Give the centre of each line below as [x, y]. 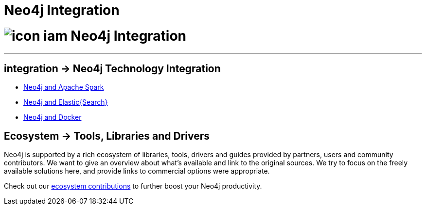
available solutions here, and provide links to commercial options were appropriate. [137, 171]
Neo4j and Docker [53, 117]
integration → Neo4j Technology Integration [112, 68]
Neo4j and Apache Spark [64, 87]
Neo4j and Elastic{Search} [66, 102]
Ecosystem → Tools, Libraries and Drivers [107, 136]
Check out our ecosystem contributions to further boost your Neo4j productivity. [133, 186]
